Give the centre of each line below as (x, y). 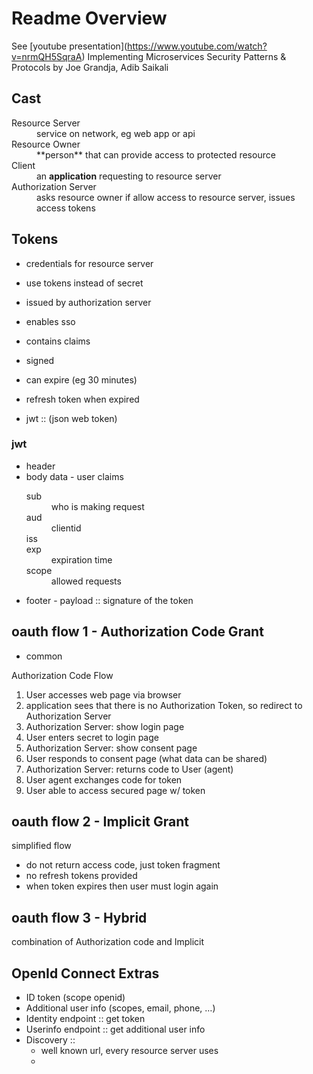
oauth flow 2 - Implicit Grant (100, 822)
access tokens (66, 208)
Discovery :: (50, 1040)
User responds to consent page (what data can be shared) (146, 758)
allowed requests (86, 581)
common (44, 656)
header (40, 466)
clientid (66, 528)
